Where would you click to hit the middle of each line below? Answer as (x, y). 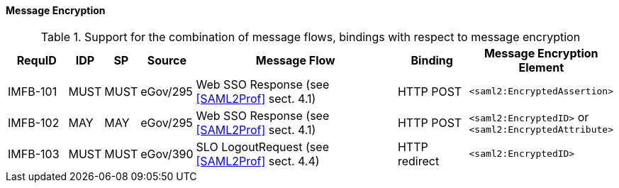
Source (167, 60)
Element (541, 67)
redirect (418, 161)
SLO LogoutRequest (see (262, 146)
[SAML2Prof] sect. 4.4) (258, 161)
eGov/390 (167, 154)
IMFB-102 (34, 122)
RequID (37, 60)
